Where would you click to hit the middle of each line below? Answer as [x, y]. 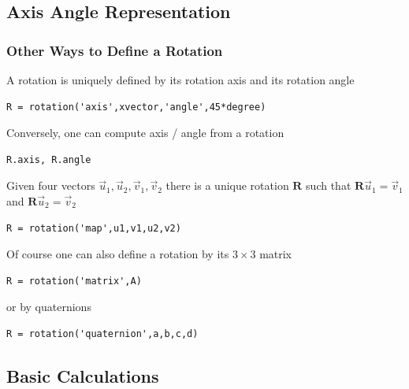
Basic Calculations [83, 375]
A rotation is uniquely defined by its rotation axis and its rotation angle [180, 80]
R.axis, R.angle [49, 159]
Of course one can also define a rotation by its [118, 254]
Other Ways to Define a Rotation [115, 50]
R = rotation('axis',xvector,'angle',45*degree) [136, 107]
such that [329, 185]
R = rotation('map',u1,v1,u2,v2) [94, 228]
